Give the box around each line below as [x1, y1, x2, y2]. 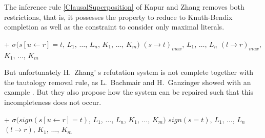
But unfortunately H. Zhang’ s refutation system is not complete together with [4, 67, 253, 77]
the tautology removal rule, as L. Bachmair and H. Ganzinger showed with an [4, 76, 251, 87]
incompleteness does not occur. [4, 96, 101, 107]
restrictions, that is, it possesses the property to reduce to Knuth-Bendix [4, 11, 233, 22]
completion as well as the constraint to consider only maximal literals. [4, 21, 225, 32]
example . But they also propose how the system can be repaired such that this [4, 87, 254, 97]
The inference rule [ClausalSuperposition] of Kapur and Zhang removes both [4, 2, 244, 12]
